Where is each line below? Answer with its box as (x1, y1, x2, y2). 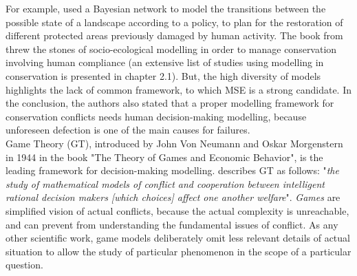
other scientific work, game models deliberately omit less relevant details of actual (6, 231, 350, 245)
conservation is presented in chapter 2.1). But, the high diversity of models (6, 68, 321, 83)
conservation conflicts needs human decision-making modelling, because (6, 109, 307, 123)
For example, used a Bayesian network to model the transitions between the (6, 1, 326, 15)
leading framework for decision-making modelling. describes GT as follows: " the (6, 163, 339, 178)
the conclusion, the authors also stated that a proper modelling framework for (6, 96, 334, 110)
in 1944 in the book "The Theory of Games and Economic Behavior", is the (6, 149, 323, 164)
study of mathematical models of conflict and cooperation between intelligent (6, 176, 325, 191)
